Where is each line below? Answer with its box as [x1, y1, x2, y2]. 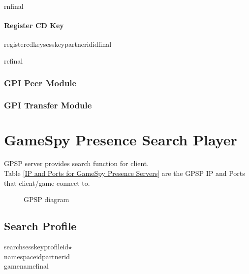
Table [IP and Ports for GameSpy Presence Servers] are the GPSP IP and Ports [4, 168, 245, 178]
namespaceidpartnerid [4, 251, 70, 261]
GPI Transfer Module [4, 99, 92, 111]
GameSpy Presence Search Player [4, 130, 237, 150]
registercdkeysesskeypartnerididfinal [4, 39, 112, 49]
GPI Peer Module [4, 76, 77, 89]
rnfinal [4, 1, 24, 11]
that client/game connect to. [4, 177, 90, 188]
